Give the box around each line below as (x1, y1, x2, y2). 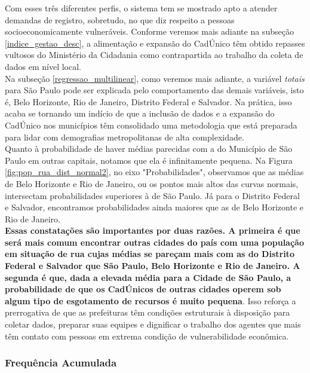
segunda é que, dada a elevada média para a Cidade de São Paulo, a (5, 271, 291, 283)
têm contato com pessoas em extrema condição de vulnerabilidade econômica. (5, 329, 289, 342)
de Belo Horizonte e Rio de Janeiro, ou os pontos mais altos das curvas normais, (5, 177, 299, 189)
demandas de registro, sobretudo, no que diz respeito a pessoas (5, 13, 235, 26)
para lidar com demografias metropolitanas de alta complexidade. (5, 130, 244, 143)
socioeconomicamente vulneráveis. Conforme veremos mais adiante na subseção (5, 25, 294, 38)
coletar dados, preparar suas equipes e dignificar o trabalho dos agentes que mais (5, 318, 301, 331)
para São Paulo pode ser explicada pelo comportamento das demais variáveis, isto (5, 84, 304, 96)
